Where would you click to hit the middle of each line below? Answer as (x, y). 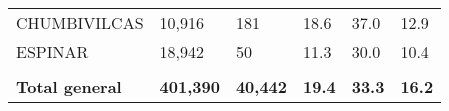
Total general (69, 86)
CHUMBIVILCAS (80, 22)
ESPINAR (52, 51)
